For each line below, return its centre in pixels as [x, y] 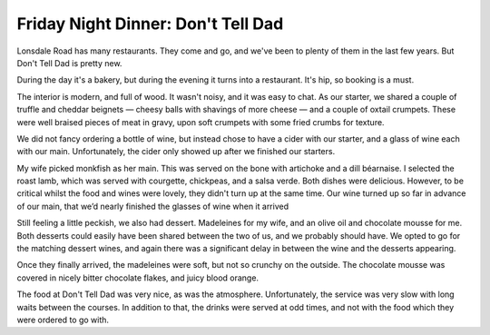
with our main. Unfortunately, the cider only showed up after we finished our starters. [176, 152]
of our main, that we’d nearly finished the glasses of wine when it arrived [153, 206]
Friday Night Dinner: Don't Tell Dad [150, 24]
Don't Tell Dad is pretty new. [69, 63]
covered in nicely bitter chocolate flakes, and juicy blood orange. [137, 278]
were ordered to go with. [63, 320]
